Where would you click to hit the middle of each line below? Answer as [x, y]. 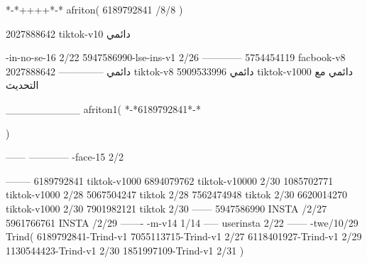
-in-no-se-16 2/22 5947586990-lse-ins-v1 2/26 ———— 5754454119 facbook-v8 [176, 57]
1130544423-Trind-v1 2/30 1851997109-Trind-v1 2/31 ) [125, 250]
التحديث [22, 85]
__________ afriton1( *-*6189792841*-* [103, 108]
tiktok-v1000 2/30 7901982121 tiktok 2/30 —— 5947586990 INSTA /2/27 [166, 208]
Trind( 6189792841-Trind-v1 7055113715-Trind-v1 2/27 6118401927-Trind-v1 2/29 [184, 236]
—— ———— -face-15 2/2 [65, 157]
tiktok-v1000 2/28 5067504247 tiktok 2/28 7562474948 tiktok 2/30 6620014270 [177, 194]
